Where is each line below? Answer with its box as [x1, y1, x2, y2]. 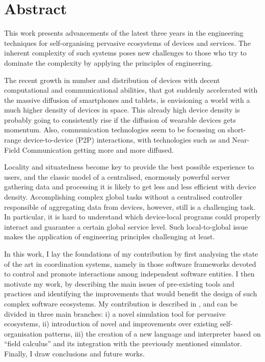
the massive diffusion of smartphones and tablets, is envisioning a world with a [4, 94, 250, 105]
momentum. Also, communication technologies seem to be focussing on [4, 124, 225, 135]
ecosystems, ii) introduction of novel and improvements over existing [4, 318, 218, 329]
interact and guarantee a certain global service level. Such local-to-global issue [4, 221, 248, 232]
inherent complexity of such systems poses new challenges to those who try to [4, 47, 247, 58]
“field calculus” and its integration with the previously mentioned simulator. [4, 338, 242, 349]
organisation [4, 328, 42, 339]
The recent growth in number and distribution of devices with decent [4, 74, 220, 85]
